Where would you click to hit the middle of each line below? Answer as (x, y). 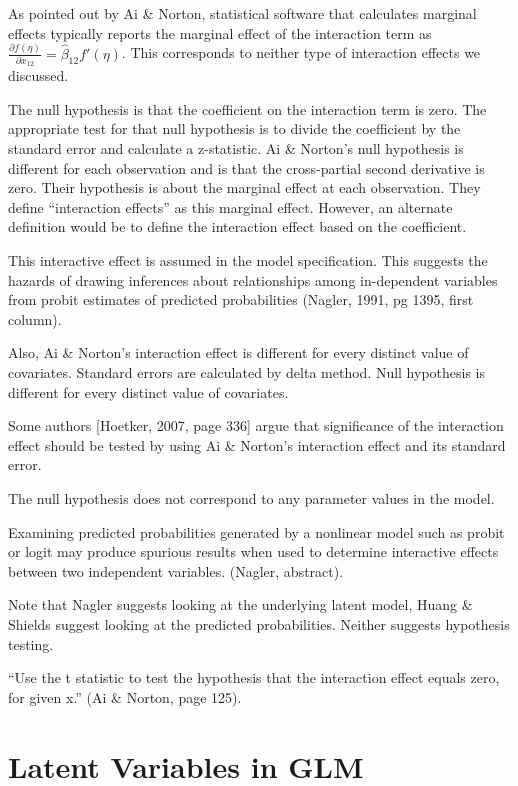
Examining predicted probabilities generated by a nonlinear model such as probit (256, 531)
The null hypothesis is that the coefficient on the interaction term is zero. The (247, 108)
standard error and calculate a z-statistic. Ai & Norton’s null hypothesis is (236, 148)
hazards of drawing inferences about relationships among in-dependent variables (253, 279)
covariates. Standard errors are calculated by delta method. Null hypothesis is (247, 372)
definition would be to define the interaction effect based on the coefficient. (237, 226)
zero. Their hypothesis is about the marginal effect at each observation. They (244, 187)
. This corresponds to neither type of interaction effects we (301, 52)
